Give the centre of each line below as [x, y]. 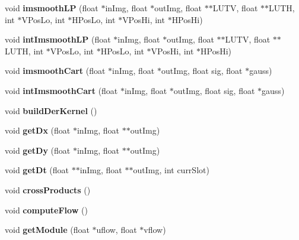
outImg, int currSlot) [171, 170]
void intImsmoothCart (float [61, 90]
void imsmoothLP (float [52, 8]
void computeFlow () [46, 210]
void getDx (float [38, 130]
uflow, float [117, 230]
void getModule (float [47, 230]
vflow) [155, 230]
